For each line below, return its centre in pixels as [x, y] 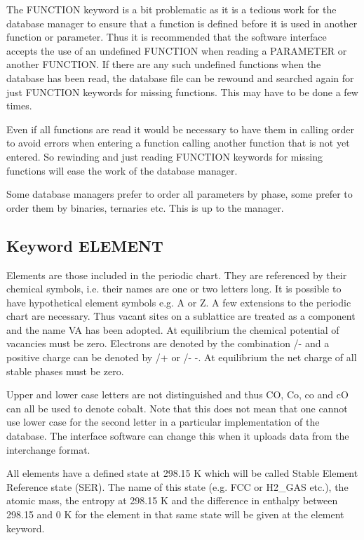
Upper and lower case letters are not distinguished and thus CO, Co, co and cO [177, 394]
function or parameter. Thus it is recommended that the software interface [167, 37]
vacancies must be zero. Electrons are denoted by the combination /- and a [168, 343]
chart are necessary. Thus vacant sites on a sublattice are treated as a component [181, 316]
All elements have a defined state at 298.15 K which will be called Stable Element [182, 473]
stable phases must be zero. [65, 371]
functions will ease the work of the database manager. [122, 170]
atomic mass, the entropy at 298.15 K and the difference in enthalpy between [172, 500]
